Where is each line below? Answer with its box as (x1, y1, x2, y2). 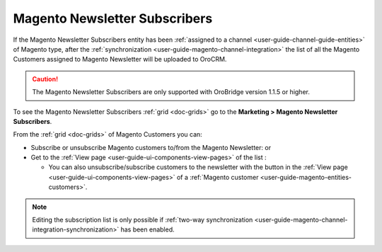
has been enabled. (120, 225, 175, 234)
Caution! (32, 74, 59, 83)
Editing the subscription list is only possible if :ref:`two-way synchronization (32, 216, 253, 224)
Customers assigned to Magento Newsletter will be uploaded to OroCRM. (13, 55, 227, 64)
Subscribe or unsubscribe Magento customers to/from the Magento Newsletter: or (30, 143, 272, 151)
